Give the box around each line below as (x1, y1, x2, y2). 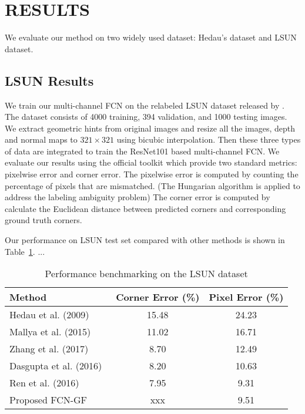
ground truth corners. (5, 214, 82, 226)
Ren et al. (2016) (9, 376, 79, 390)
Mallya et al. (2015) (9, 325, 91, 339)
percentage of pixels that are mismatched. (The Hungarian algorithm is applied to (5, 179, 300, 191)
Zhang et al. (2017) (9, 342, 89, 356)
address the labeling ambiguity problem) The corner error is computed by (5, 191, 270, 203)
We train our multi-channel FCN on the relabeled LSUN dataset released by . (5, 99, 284, 111)
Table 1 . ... (5, 245, 45, 257)
